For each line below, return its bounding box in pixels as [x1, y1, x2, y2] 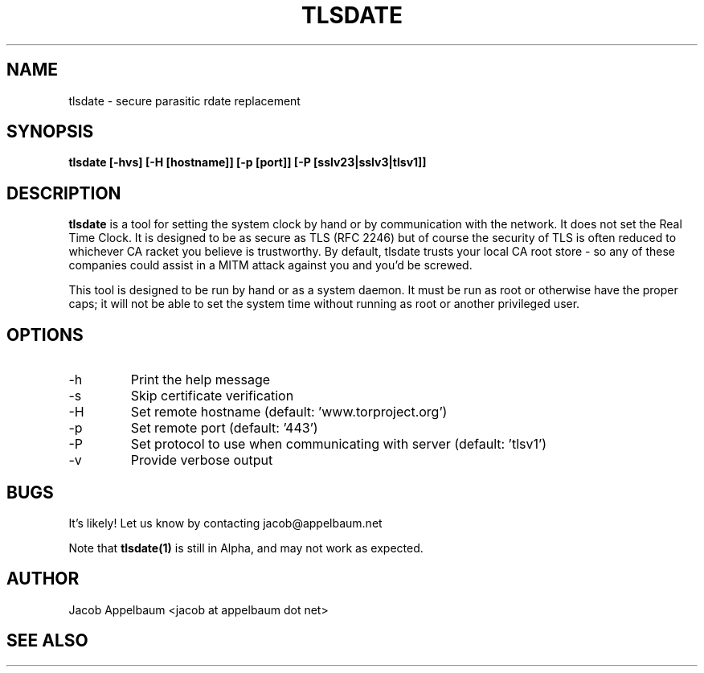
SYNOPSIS [6, 121, 94, 142]
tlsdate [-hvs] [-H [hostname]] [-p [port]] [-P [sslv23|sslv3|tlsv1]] [68, 155, 427, 170]
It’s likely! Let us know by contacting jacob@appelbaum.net [68, 515, 383, 530]
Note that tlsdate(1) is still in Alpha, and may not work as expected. [68, 540, 424, 555]
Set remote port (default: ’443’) [130, 420, 318, 437]
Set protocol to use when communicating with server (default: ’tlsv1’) [130, 436, 547, 453]
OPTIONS [6, 324, 84, 345]
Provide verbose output [130, 452, 273, 469]
